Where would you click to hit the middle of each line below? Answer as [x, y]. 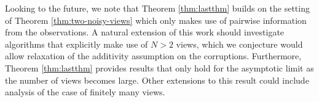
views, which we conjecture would [239, 44]
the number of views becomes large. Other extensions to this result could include [157, 80]
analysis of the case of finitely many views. [85, 92]
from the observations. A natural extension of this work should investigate [145, 32]
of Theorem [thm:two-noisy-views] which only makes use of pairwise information [156, 20]
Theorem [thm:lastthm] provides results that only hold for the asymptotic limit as [159, 67]
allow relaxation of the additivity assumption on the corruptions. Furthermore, [153, 56]
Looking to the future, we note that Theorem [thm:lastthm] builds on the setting [157, 8]
